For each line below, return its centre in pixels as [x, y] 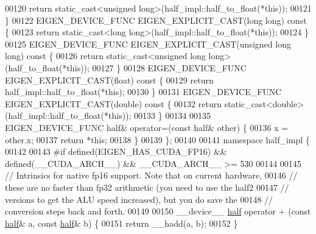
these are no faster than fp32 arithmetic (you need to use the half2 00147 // [147, 187]
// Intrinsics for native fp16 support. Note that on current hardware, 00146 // [151, 175]
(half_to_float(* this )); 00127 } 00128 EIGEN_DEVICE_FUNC [126, 67]
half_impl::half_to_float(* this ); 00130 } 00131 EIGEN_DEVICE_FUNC [143, 92]
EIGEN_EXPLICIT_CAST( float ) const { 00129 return [109, 80]
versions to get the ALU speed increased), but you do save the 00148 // [139, 199]
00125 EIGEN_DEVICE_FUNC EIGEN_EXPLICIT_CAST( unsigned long [148, 44]
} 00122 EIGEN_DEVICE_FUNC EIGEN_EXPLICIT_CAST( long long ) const [156, 20]
